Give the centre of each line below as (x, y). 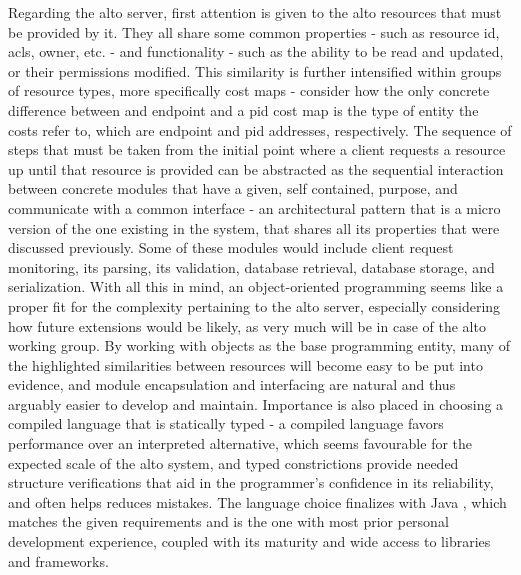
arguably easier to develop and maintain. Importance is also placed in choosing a (256, 403)
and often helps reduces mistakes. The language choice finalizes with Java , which (257, 501)
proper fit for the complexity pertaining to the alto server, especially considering (254, 305)
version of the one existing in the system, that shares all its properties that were (254, 227)
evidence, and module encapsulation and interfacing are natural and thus (232, 384)
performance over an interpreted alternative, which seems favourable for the (240, 443)
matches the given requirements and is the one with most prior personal (228, 521)
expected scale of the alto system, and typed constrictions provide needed (233, 462)
